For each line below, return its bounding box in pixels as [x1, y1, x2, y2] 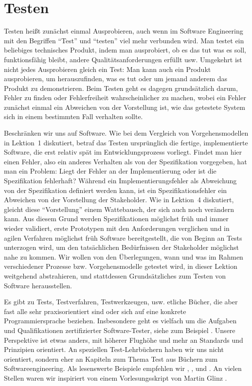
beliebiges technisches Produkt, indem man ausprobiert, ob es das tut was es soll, [4, 45, 246, 55]
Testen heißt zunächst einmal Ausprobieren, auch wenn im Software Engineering [4, 26, 243, 36]
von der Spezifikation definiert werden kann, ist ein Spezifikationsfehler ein [4, 185, 227, 195]
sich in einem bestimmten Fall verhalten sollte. [4, 111, 143, 122]
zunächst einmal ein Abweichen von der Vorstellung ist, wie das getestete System [4, 102, 245, 112]
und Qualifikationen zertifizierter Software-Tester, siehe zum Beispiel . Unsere [4, 325, 235, 335]
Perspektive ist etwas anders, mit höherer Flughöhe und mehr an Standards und [4, 334, 243, 345]
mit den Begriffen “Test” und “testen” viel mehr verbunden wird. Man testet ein [4, 35, 244, 45]
